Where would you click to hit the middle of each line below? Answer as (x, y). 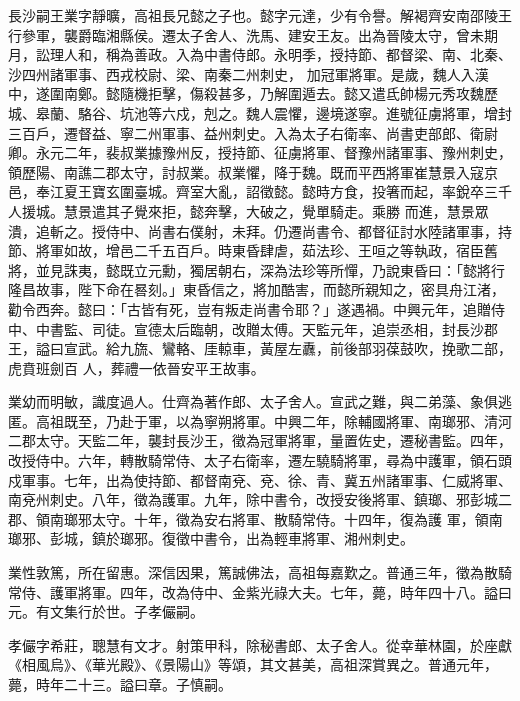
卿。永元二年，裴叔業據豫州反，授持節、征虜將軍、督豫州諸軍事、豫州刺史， (260, 152)
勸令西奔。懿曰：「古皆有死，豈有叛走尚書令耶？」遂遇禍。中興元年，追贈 (249, 308)
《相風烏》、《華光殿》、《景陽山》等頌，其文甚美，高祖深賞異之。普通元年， (253, 664)
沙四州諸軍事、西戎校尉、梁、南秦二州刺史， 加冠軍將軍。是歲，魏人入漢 (248, 73)
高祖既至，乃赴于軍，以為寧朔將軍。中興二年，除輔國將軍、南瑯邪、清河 (273, 420)
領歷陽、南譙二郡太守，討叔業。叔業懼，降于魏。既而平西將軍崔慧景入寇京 (253, 171)
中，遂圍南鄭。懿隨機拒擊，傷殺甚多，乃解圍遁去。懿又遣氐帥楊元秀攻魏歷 (253, 93)
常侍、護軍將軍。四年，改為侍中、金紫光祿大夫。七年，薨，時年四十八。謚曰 (260, 591)
